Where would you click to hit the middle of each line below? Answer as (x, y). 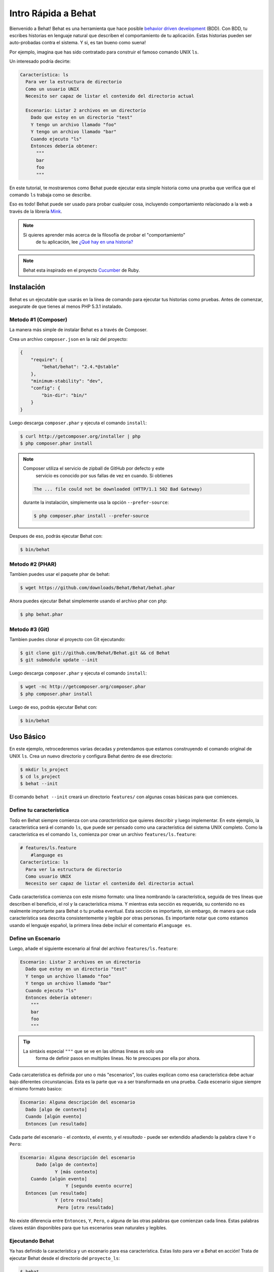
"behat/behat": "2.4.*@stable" (80, 367)
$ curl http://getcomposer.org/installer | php (80, 436)
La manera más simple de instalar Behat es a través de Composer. (78, 330)
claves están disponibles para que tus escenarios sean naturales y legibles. (88, 1228)
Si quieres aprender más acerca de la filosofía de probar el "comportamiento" (104, 235)
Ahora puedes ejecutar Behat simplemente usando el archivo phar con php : (88, 601)
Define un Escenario (35, 938)
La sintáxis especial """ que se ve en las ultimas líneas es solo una (93, 1051)
